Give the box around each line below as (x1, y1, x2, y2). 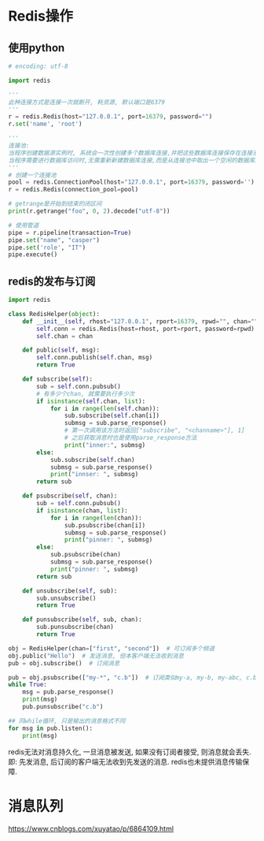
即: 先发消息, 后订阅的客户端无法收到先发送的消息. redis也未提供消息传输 (8, 757, 243, 766)
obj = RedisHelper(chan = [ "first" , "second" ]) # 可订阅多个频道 (8, 644, 214, 653)
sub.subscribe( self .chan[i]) (64, 411, 159, 420)
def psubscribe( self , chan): (22, 492, 118, 501)
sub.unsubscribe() (36, 594, 97, 602)
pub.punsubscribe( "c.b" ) (22, 703, 104, 711)
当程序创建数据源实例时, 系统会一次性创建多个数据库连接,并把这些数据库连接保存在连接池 (8, 149, 258, 157)
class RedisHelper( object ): (8, 310, 101, 318)
